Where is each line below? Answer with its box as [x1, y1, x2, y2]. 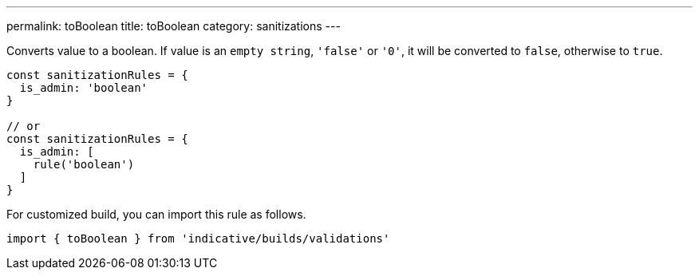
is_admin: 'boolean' [19, 81, 148, 94]
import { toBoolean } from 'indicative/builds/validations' [6, 232, 390, 245]
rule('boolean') [33, 158, 135, 171]
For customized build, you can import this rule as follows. [6, 207, 306, 221]
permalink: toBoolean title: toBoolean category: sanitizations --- [6, 19, 341, 33]
